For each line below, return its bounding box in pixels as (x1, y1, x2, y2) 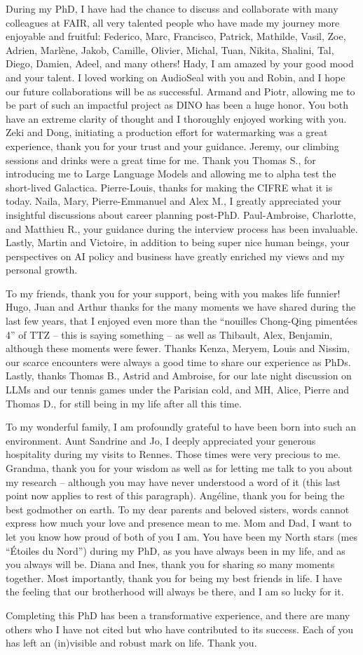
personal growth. (6, 262, 78, 277)
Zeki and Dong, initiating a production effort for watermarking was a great (6, 125, 328, 140)
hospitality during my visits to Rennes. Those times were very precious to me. (6, 447, 341, 461)
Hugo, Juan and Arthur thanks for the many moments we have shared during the (6, 299, 356, 314)
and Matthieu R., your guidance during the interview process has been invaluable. (6, 221, 358, 236)
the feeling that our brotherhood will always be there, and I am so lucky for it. (6, 584, 344, 599)
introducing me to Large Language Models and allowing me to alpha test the (6, 166, 336, 181)
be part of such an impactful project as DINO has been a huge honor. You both (6, 97, 349, 112)
